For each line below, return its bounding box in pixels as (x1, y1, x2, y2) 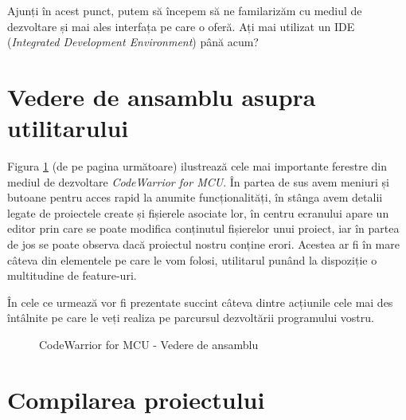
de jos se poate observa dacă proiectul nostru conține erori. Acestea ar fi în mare (7, 236, 400, 253)
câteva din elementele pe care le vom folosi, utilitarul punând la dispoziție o (7, 251, 377, 268)
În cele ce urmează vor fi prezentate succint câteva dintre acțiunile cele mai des (7, 293, 393, 310)
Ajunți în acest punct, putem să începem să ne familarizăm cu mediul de (7, 2, 362, 18)
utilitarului (7, 112, 129, 144)
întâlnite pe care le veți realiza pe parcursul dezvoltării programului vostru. (7, 309, 374, 326)
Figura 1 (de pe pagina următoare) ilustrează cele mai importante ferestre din (7, 158, 388, 175)
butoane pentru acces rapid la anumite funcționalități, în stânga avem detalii (7, 189, 383, 206)
